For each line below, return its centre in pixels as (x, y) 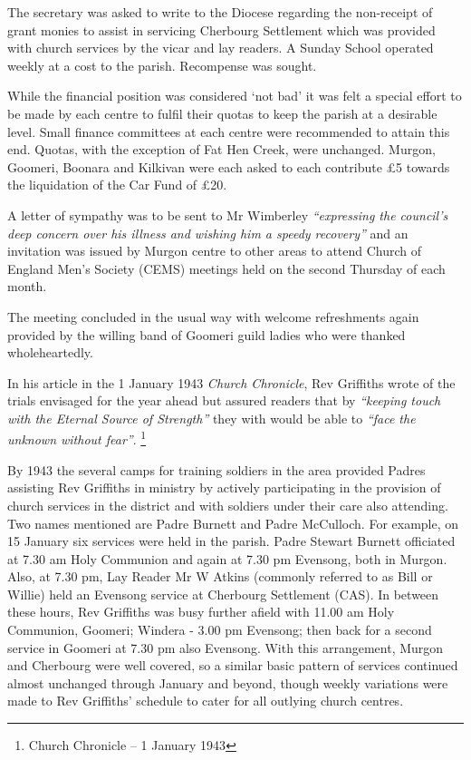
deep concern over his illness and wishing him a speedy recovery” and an (208, 233)
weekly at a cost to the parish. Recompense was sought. (162, 65)
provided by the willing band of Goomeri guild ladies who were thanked (207, 334)
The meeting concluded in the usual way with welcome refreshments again (213, 316)
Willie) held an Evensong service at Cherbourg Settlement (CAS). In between (223, 594)
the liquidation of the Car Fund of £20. (117, 185)
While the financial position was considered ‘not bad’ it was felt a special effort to (235, 96)
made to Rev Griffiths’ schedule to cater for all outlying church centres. (206, 701)
